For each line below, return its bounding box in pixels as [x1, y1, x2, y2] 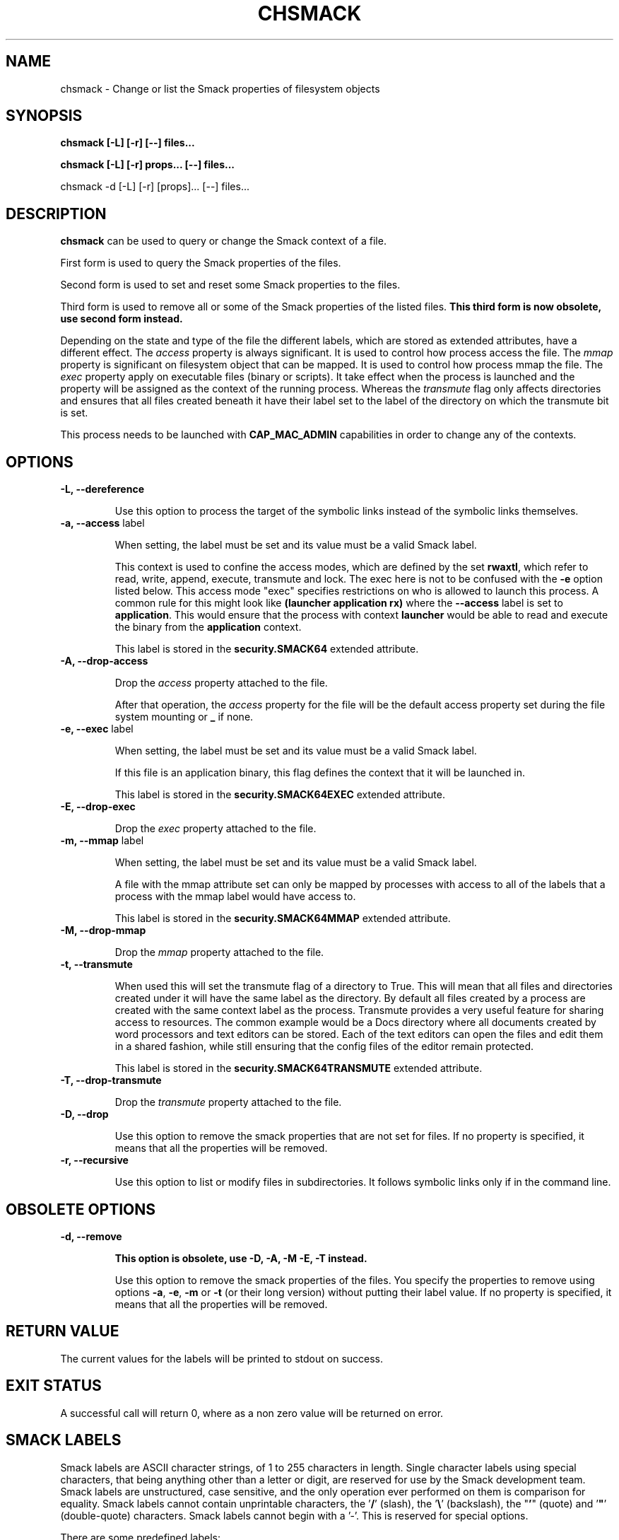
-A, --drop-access [60, 655, 148, 667]
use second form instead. [60, 313, 183, 325]
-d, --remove [60, 1230, 122, 1242]
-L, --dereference [60, 483, 144, 496]
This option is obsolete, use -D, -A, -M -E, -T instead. [114, 1252, 367, 1264]
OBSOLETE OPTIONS [6, 1200, 156, 1218]
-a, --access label [60, 517, 145, 530]
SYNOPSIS [6, 107, 83, 125]
